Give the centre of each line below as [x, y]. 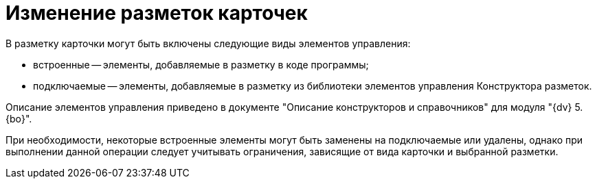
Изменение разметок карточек [157, 13]
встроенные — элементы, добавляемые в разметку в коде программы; [201, 64]
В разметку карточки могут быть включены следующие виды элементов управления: [208, 43]
